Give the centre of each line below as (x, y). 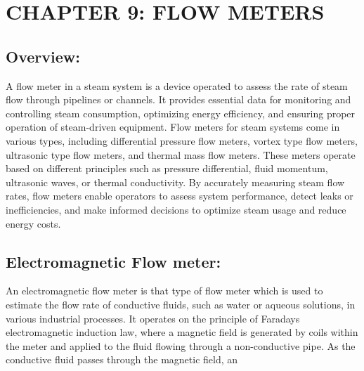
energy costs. (33, 223)
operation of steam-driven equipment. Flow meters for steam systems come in (173, 127)
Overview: (43, 56)
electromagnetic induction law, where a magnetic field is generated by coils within (182, 332)
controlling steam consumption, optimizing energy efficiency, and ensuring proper (181, 113)
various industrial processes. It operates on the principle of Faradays (153, 318)
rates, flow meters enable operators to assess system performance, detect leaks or (180, 196)
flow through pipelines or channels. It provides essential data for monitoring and (178, 99)
